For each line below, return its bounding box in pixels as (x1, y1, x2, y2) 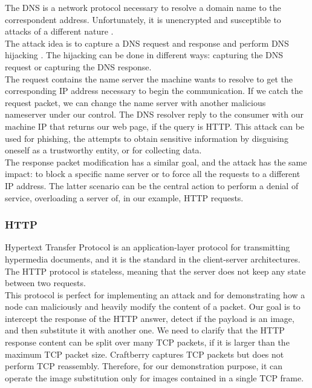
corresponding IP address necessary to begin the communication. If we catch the (5, 84, 303, 97)
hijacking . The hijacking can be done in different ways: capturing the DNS (5, 48, 284, 61)
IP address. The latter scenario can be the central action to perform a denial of (5, 179, 299, 192)
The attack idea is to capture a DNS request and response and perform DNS (5, 36, 289, 49)
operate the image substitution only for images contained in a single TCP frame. (5, 371, 304, 384)
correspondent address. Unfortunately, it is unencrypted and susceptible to (5, 13, 281, 25)
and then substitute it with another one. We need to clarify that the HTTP (5, 324, 285, 336)
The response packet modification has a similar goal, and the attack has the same (5, 155, 307, 168)
